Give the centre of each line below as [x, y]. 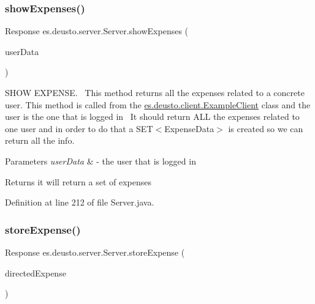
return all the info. [40, 140]
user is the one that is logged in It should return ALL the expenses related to [152, 117]
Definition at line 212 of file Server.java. [80, 202]
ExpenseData [189, 128]
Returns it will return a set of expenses [78, 181]
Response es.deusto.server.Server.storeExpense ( [95, 252]
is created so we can [266, 128]
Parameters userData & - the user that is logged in [101, 161]
